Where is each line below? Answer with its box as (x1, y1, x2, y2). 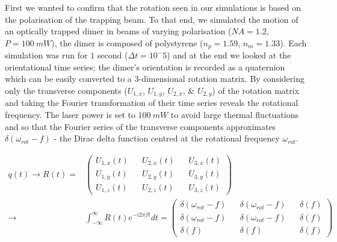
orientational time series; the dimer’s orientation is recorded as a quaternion (5, 60, 285, 73)
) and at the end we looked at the (167, 49, 291, 61)
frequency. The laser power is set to (5, 108, 135, 121)
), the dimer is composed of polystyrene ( (51, 36, 203, 49)
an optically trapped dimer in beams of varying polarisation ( (5, 25, 232, 37)
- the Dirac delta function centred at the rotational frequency (54, 132, 280, 144)
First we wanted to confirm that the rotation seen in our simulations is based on (5, 1, 301, 13)
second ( (97, 49, 128, 61)
